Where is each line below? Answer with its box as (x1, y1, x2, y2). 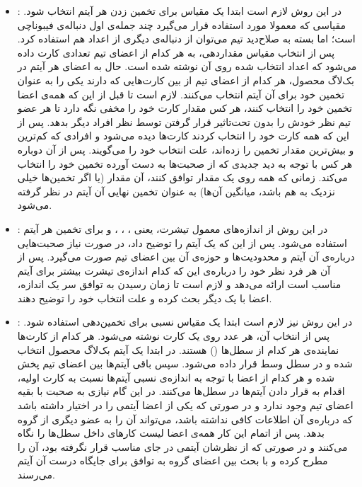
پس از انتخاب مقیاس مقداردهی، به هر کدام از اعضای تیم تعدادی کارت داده (17, 45, 335, 59)
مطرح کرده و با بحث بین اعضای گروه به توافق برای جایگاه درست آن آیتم (17, 453, 328, 468)
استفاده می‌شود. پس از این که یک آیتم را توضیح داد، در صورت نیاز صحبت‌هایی (17, 235, 347, 250)
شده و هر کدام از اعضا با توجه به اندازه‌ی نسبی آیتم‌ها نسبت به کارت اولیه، (17, 369, 334, 384)
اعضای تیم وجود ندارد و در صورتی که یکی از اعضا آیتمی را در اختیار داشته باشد (17, 398, 354, 413)
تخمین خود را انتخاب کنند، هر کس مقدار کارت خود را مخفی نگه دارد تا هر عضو (17, 101, 352, 115)
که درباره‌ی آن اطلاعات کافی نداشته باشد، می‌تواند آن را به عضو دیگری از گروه (17, 411, 353, 426)
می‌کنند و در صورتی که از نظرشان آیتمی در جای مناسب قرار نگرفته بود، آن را (17, 439, 348, 454)
